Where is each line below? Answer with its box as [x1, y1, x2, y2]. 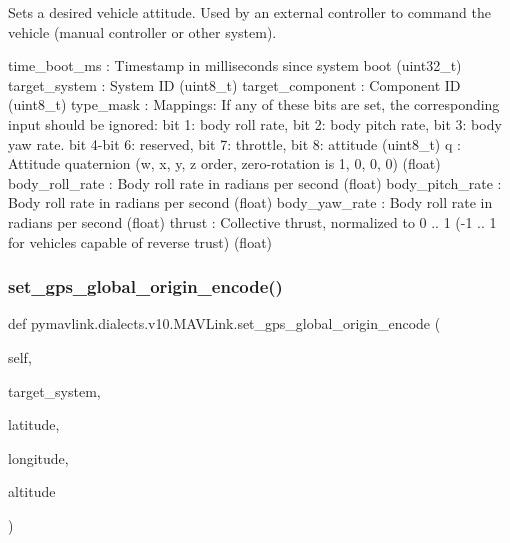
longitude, [8, 447, 69, 468]
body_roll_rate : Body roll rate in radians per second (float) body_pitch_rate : [8, 172, 502, 193]
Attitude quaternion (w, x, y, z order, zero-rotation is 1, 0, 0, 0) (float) [8, 153, 441, 174]
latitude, [8, 414, 60, 435]
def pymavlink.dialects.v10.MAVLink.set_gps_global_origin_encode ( [8, 313, 441, 334]
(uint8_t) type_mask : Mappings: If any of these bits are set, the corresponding [8, 94, 500, 115]
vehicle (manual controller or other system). [8, 21, 277, 42]
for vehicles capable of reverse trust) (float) [8, 231, 273, 252]
